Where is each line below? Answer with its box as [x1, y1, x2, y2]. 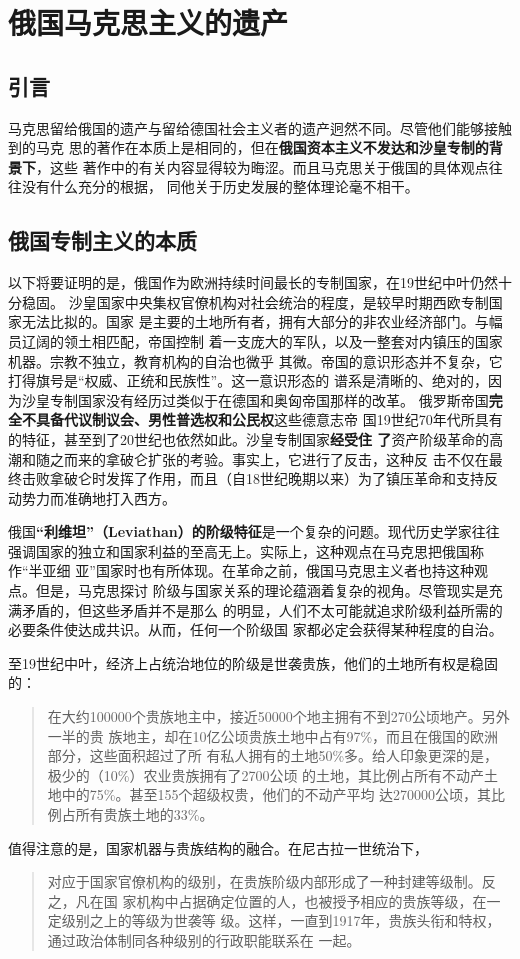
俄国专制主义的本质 [8, 225, 197, 256]
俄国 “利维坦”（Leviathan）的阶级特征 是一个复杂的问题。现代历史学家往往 [8, 521, 500, 542]
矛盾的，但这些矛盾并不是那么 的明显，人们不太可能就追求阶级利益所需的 [21, 599, 503, 620]
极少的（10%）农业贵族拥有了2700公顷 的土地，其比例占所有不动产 [47, 764, 485, 785]
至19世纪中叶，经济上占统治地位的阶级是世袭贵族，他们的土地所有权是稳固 [8, 652, 498, 673]
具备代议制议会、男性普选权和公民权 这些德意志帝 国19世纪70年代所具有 [35, 409, 503, 430]
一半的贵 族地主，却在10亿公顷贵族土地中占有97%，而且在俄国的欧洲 [47, 725, 499, 746]
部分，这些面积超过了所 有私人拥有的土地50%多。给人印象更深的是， [47, 745, 499, 766]
